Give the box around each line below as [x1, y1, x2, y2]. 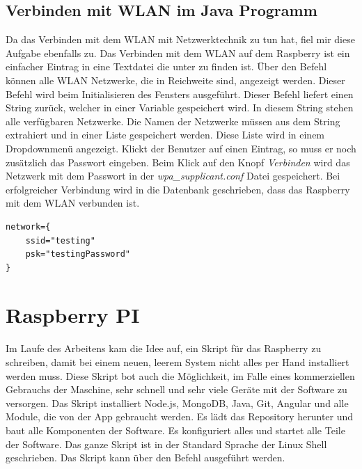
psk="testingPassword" [25, 249, 130, 260]
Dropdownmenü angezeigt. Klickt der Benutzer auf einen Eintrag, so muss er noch [6, 141, 356, 155]
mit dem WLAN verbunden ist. [6, 196, 140, 210]
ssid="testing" [25, 235, 95, 246]
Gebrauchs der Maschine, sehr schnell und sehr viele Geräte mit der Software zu [6, 382, 347, 397]
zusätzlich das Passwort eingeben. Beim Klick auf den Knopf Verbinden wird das [6, 154, 350, 169]
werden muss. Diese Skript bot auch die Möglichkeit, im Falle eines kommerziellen [6, 368, 355, 383]
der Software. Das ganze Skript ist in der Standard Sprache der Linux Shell [6, 436, 327, 451]
